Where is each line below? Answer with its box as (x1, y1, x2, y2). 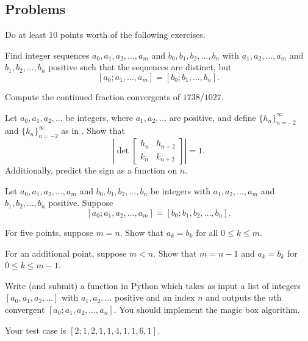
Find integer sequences (5, 48, 90, 61)
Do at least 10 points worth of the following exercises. (5, 28, 206, 41)
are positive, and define (169, 111, 256, 123)
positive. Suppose (48, 196, 113, 209)
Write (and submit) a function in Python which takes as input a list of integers (5, 279, 301, 291)
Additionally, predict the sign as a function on (5, 164, 177, 177)
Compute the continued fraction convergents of (5, 90, 181, 103)
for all (196, 226, 218, 238)
